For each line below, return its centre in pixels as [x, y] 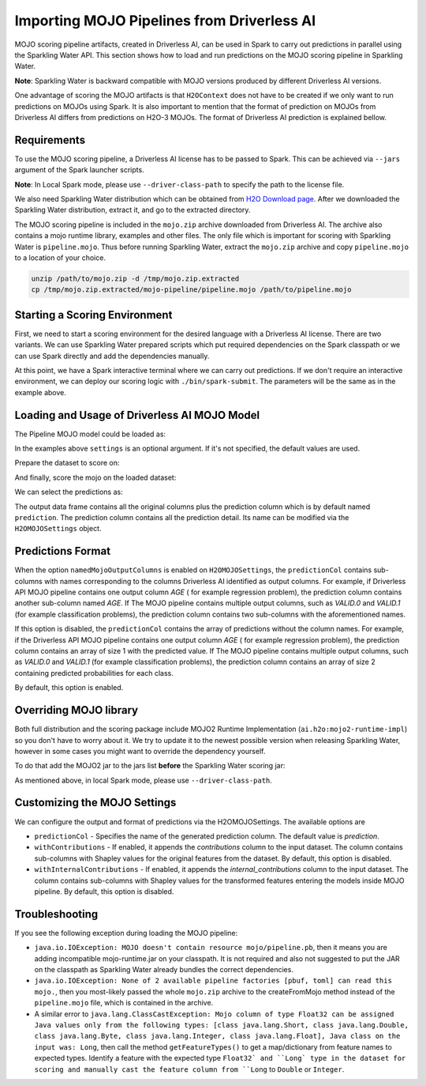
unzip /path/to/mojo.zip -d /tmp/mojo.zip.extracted [135, 278]
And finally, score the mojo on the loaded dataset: [95, 477]
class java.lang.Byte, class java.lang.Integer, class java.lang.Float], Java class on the [217, 1036]
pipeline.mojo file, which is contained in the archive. [124, 1003]
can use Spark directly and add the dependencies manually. [112, 356]
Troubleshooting [56, 914]
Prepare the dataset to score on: [67, 463]
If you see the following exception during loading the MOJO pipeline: [126, 933]
